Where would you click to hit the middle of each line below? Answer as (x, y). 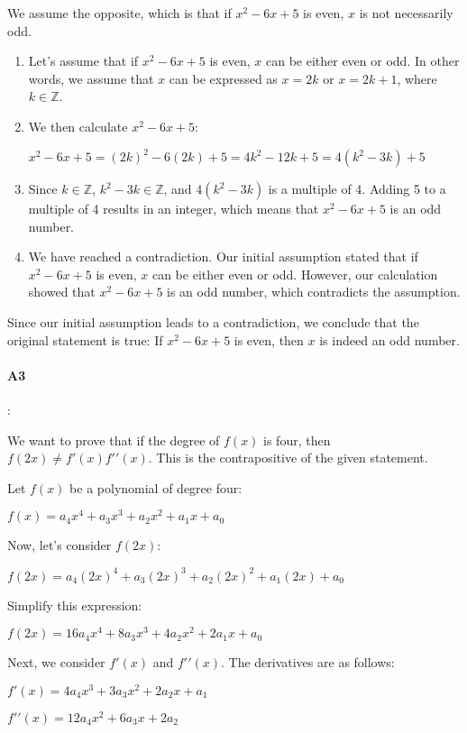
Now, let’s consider (60, 545)
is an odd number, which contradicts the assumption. (314, 292)
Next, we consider (56, 662)
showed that (62, 292)
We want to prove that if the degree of (114, 440)
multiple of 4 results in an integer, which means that (174, 209)
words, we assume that (91, 78)
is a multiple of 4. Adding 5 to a (357, 189)
